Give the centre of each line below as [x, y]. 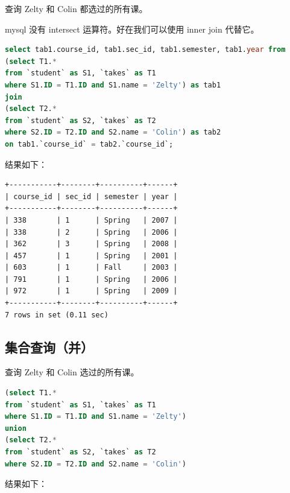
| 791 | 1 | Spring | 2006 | [91, 279]
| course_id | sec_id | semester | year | [91, 196]
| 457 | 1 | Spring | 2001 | [91, 256]
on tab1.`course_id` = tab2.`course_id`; [89, 144]
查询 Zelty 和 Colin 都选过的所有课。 [76, 8]
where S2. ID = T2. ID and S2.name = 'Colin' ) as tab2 [113, 132]
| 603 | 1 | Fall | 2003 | [91, 268]
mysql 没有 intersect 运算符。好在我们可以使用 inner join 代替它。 [132, 29]
